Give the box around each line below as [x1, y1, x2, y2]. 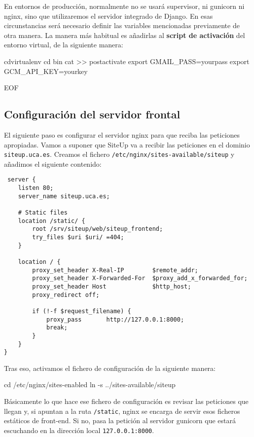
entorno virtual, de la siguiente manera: [4, 39, 123, 50]
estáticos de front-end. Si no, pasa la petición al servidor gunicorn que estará [4, 415, 236, 426]
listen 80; [18, 184, 54, 192]
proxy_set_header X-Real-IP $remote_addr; [32, 266, 198, 274]
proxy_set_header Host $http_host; [32, 283, 191, 290]
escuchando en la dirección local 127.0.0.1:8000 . [4, 425, 154, 435]
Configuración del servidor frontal [4, 107, 181, 122]
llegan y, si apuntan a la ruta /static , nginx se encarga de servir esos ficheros [4, 405, 240, 416]
